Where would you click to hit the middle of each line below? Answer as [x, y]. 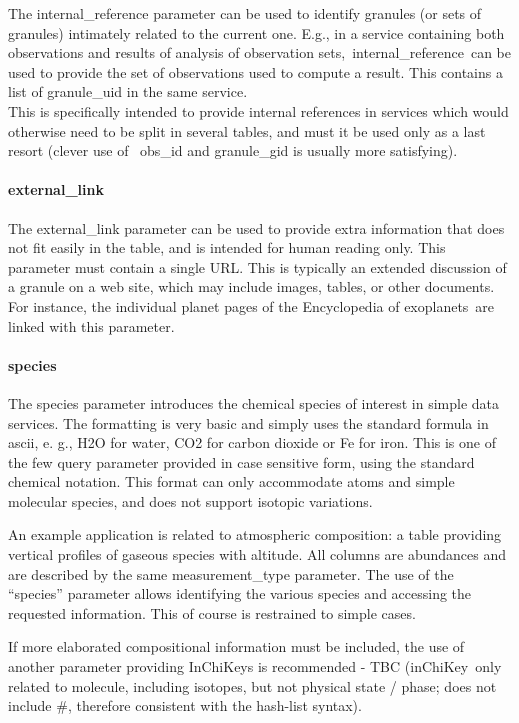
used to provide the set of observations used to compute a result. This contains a [255, 71]
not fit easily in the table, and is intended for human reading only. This [227, 247]
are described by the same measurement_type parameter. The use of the [231, 573]
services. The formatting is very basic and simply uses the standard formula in [248, 422]
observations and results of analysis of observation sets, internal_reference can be [259, 52]
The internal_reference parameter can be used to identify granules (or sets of [245, 13]
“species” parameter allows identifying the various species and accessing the [240, 593]
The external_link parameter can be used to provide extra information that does [256, 227]
